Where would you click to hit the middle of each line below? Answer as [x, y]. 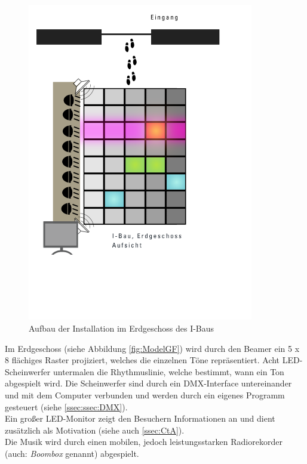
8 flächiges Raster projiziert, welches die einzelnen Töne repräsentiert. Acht [142, 360]
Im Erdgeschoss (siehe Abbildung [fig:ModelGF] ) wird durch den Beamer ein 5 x [152, 348]
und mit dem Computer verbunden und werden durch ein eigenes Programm [145, 395]
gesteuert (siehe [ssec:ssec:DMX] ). [66, 406]
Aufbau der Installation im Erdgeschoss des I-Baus [122, 328]
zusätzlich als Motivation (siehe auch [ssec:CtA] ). [95, 430]
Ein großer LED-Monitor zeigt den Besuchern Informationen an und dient [140, 418]
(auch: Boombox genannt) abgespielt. [72, 453]
